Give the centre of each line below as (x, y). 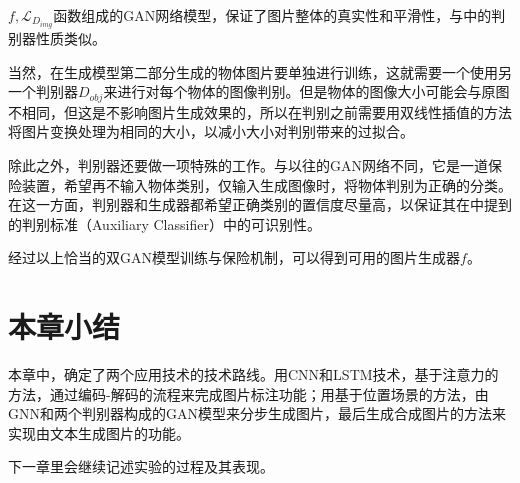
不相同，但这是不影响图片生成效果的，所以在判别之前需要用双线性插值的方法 (260, 111)
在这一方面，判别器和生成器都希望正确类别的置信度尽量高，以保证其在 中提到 (260, 204)
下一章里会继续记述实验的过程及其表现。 (141, 466)
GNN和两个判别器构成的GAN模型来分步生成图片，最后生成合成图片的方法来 (257, 413)
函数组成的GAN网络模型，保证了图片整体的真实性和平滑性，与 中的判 (279, 15)
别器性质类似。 (57, 38)
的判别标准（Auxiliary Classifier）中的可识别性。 (164, 223)
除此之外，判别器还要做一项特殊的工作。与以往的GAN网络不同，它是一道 (248, 164)
